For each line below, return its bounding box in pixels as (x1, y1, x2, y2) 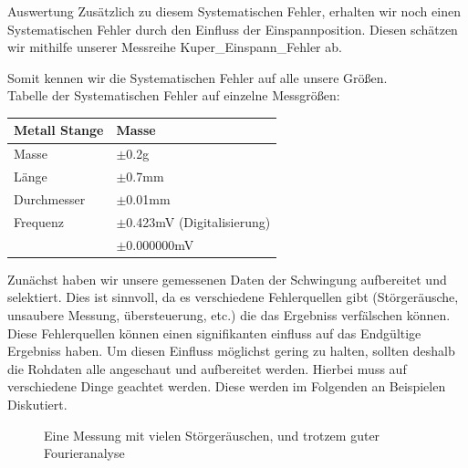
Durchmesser (14, 190, 86, 208)
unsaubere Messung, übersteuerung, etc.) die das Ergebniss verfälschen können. (7, 305, 451, 324)
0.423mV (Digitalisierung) (126, 212, 271, 231)
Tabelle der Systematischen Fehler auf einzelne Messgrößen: (7, 86, 340, 105)
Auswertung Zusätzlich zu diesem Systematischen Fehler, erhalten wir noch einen (7, 2, 461, 20)
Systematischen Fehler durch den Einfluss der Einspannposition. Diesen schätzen (7, 19, 458, 38)
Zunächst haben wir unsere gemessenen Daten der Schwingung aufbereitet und (7, 269, 447, 288)
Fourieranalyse (44, 443, 125, 463)
